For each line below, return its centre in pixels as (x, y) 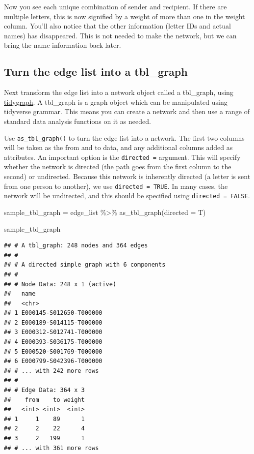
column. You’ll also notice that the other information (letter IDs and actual (117, 26)
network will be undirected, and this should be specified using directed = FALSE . (127, 196)
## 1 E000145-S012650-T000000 (53, 313)
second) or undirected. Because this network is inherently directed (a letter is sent (127, 176)
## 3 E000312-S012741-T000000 (53, 332)
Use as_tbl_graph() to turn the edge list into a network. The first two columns (124, 137)
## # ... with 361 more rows (51, 448)
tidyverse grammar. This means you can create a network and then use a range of (127, 111)
